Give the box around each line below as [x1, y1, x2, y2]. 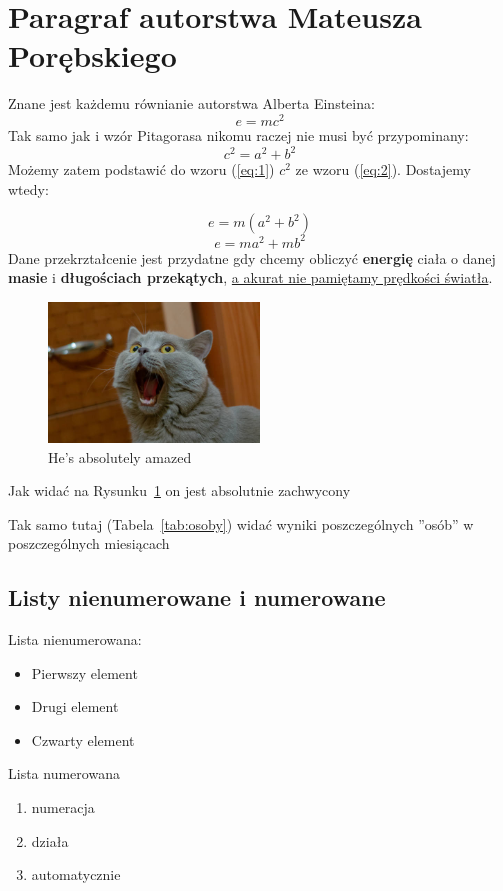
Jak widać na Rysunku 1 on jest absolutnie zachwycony [8, 480, 351, 501]
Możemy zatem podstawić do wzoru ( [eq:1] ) [8, 159, 275, 180]
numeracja [31, 797, 95, 818]
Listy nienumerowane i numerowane [8, 582, 386, 613]
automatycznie [31, 864, 121, 885]
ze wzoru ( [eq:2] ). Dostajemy [295, 159, 471, 180]
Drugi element [31, 696, 119, 717]
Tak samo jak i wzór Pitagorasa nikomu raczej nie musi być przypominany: [8, 124, 469, 145]
